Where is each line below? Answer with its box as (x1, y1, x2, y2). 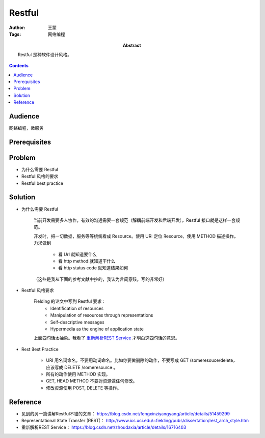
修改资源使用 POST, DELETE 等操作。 (46, 385, 122, 391)
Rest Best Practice (21, 346, 59, 352)
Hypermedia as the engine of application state (50, 326, 144, 332)
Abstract (123, 42, 141, 49)
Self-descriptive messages (50, 319, 105, 325)
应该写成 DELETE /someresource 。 (46, 364, 118, 370)
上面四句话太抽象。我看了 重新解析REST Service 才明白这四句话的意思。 (33, 335, 180, 341)
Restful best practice (21, 180, 63, 186)
